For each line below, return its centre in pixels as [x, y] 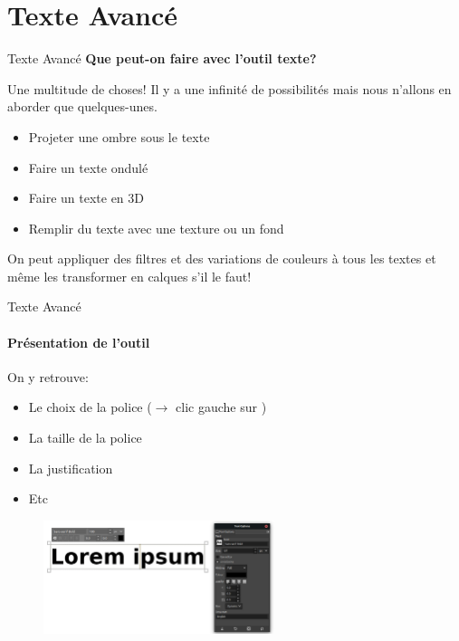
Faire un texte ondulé [88, 167]
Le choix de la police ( [90, 407]
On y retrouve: [48, 376]
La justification [71, 468]
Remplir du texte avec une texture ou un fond [156, 228]
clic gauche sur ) [221, 407]
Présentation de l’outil [79, 342]
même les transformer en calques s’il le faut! [129, 276]
